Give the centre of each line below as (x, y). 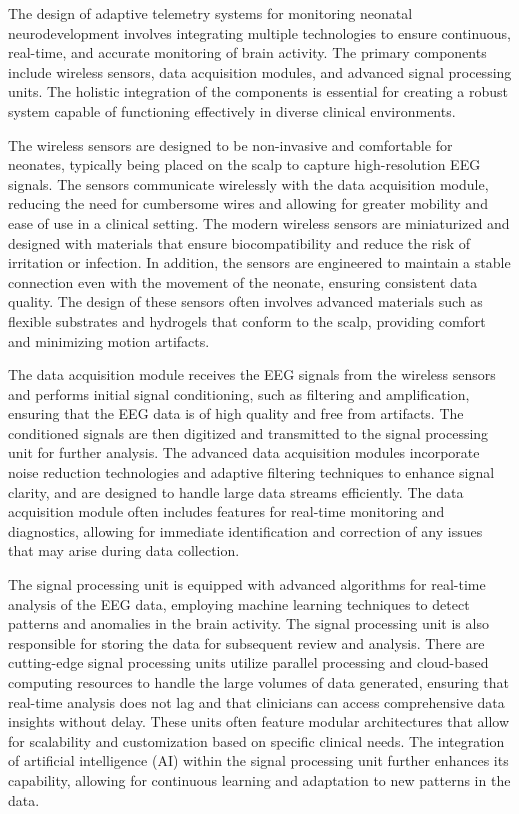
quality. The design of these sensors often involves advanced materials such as (245, 301)
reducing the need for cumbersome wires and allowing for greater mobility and (248, 203)
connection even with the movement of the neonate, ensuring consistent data (243, 281)
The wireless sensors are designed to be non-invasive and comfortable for (230, 144)
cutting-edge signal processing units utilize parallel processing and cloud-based (248, 662)
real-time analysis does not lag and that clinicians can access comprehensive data (256, 701)
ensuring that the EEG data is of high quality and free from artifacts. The (236, 413)
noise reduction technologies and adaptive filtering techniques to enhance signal (251, 472)
